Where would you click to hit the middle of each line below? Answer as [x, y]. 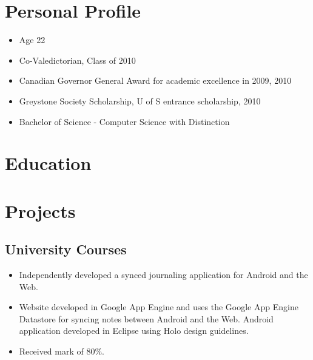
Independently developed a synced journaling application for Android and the [163, 275]
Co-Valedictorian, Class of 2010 [77, 60]
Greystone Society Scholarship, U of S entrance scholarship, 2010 [140, 100]
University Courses [66, 249]
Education [48, 163]
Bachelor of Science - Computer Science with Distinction [124, 121]
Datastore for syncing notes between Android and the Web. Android [146, 318]
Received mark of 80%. [62, 351]
